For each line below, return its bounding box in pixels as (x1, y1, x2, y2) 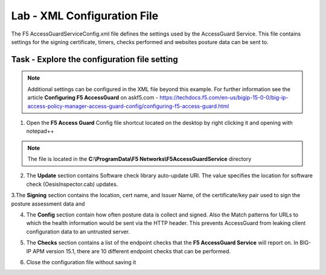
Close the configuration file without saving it (26, 258, 136, 265)
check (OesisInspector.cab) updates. (26, 180, 118, 188)
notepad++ (26, 127, 54, 135)
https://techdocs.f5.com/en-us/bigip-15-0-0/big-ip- (159, 94, 289, 101)
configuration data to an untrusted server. (26, 228, 130, 235)
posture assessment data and (11, 200, 85, 207)
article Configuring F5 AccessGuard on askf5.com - (27, 94, 159, 101)
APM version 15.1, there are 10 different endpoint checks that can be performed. (32, 247, 231, 254)
